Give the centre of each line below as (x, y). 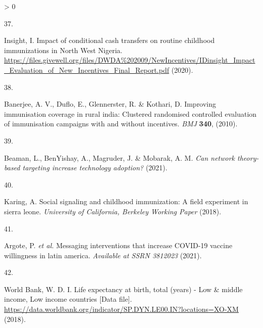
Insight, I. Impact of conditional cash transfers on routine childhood (109, 40)
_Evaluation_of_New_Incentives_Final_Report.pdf (87, 69)
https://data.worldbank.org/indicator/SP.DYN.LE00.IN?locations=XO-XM (121, 309)
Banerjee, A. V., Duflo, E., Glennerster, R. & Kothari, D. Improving (110, 104)
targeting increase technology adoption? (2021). (95, 168)
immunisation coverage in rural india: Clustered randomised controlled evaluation (130, 113)
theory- (248, 157)
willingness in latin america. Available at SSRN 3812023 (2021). (103, 255)
